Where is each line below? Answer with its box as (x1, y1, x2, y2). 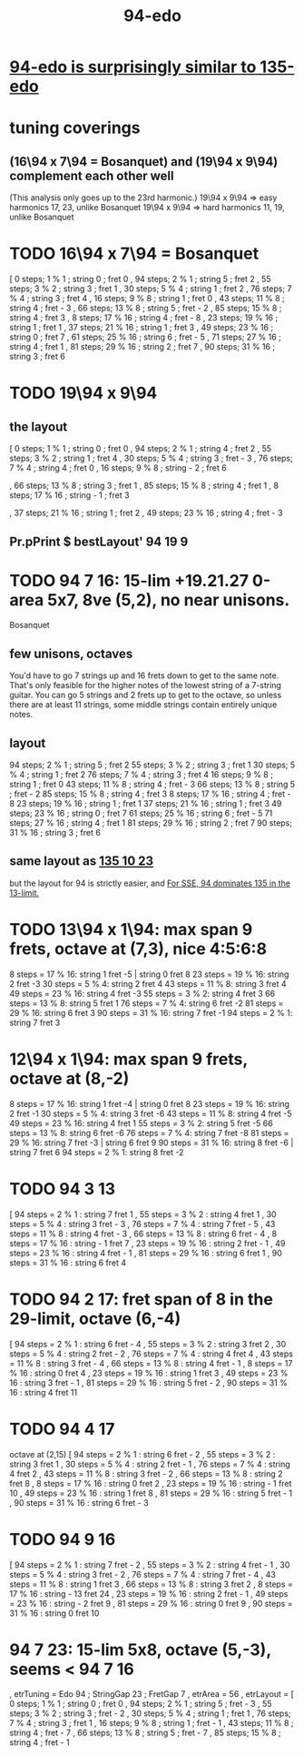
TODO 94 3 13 (9, 1178, 116, 1199)
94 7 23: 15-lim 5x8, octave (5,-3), (9, 1640, 271, 1660)
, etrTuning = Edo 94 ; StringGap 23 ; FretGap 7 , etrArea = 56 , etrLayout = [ (9, 1689, 295, 1700)
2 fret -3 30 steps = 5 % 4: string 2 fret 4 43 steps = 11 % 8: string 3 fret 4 (9, 978, 288, 989)
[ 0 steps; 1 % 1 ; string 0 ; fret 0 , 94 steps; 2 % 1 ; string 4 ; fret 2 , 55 (9, 443, 272, 454)
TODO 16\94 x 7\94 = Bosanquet (9, 243, 260, 264)
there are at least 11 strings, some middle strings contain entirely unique (9, 699, 278, 710)
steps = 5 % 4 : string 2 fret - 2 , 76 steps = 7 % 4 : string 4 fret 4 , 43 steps (9, 1348, 293, 1359)
